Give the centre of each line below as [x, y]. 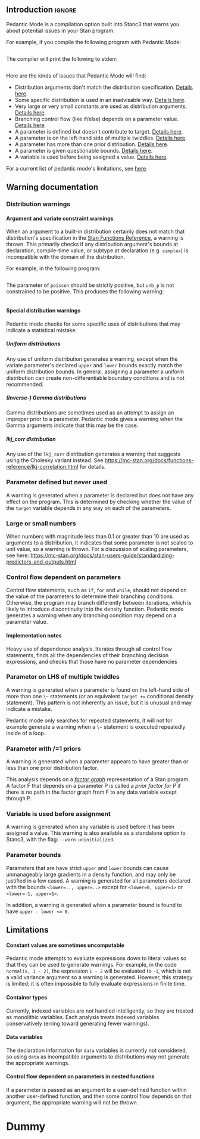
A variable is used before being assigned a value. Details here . [91, 157]
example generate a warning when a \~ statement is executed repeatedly [96, 726]
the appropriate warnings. [38, 1063]
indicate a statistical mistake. [42, 330]
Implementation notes [34, 635]
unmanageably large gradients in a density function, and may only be [91, 874]
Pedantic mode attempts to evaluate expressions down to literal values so [96, 958]
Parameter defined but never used [57, 482]
